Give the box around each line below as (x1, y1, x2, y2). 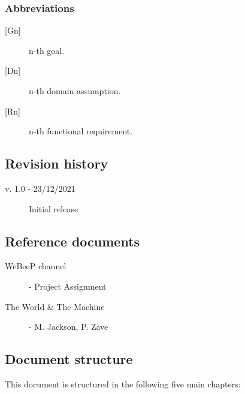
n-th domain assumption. (29, 85, 121, 97)
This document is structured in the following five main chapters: (5, 377, 241, 390)
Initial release (29, 202, 78, 215)
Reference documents (5, 231, 140, 250)
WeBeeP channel (5, 260, 66, 272)
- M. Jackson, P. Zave (29, 320, 108, 333)
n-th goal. (29, 44, 65, 56)
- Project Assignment (29, 279, 107, 292)
